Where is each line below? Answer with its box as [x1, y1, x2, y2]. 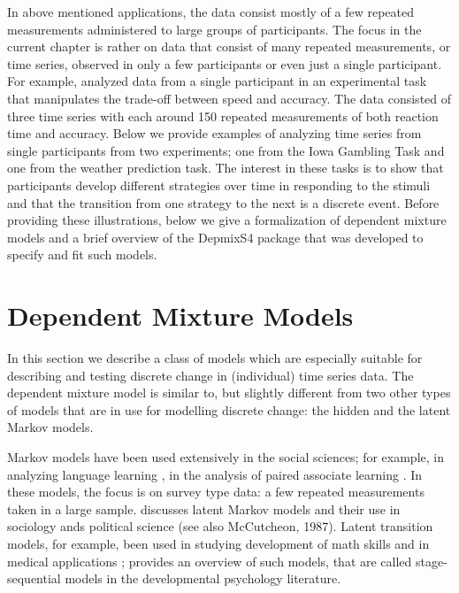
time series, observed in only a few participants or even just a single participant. [7, 54, 442, 73]
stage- [416, 551, 448, 570]
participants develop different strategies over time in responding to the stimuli [7, 175, 431, 194]
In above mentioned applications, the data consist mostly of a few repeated [7, 3, 414, 20]
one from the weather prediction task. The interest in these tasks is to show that [7, 158, 444, 177]
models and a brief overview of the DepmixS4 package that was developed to [7, 227, 424, 246]
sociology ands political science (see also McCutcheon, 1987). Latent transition [7, 517, 433, 535]
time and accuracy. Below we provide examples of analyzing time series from [7, 124, 422, 142]
